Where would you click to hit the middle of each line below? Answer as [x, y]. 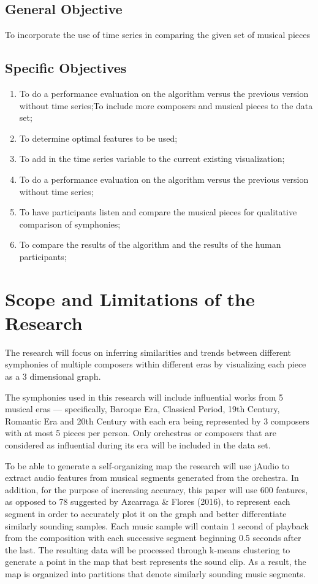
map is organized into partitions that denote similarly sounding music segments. [155, 573]
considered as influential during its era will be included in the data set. [138, 445]
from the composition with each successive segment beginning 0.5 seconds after [153, 538]
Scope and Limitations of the [130, 298]
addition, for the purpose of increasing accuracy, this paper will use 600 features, [157, 489]
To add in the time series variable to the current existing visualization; [152, 159]
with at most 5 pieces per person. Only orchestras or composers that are [141, 433]
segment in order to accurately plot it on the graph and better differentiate [146, 513]
